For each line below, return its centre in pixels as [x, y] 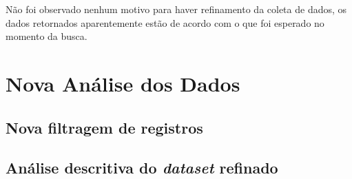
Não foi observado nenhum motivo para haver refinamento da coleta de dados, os [176, 9]
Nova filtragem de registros [104, 127]
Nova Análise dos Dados [123, 83]
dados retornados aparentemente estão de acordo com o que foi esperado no [165, 22]
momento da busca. [46, 36]
